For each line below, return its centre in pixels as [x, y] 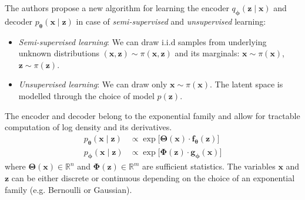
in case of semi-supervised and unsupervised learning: [171, 21]
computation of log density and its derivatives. [88, 127]
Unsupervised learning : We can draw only [93, 84]
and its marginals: [207, 53]
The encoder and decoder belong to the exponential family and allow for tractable [152, 115]
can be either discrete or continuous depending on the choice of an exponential [153, 178]
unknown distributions [59, 53]
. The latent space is [247, 84]
